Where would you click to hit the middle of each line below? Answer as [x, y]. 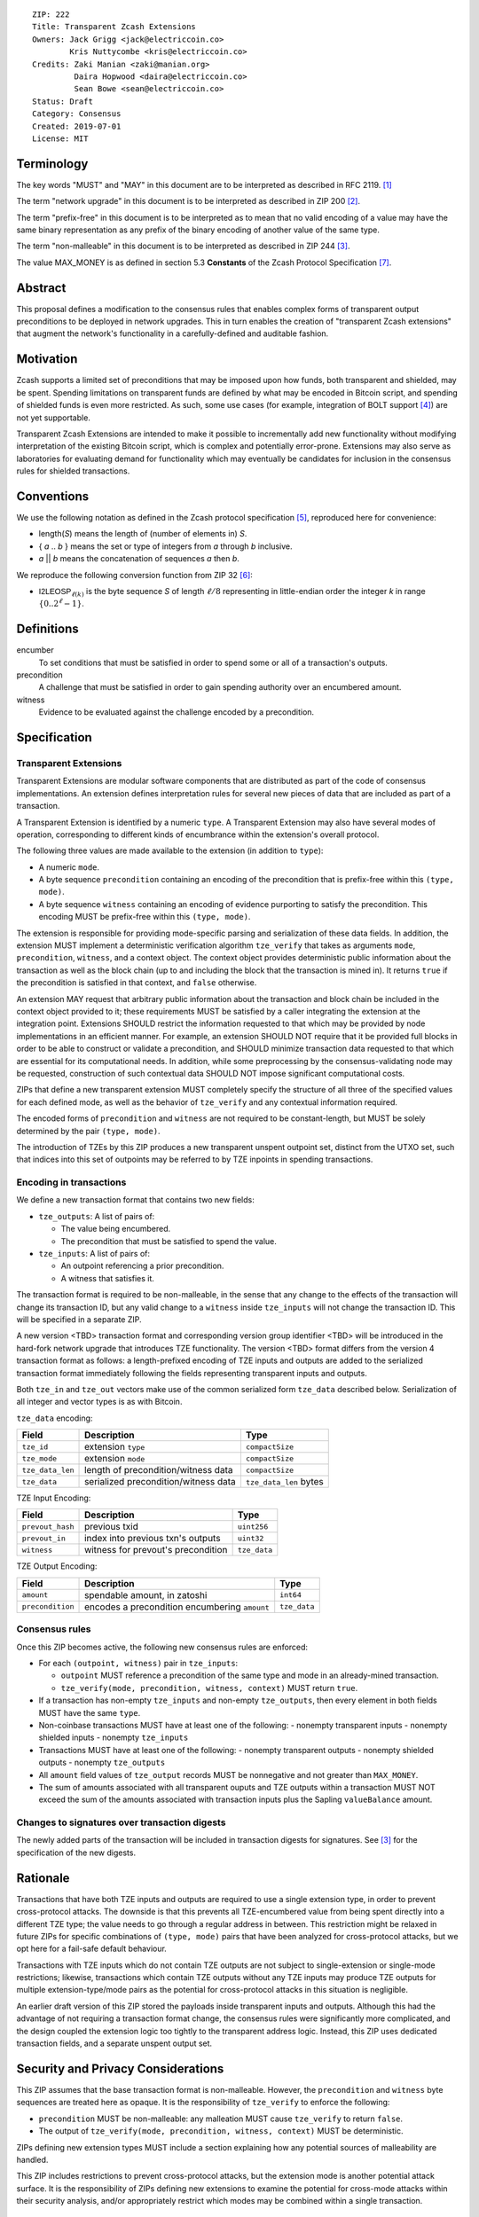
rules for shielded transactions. [73, 471]
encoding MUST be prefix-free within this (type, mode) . [145, 917]
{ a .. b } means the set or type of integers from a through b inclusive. [165, 546]
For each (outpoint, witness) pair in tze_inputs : [138, 1663]
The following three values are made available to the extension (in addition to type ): [170, 850]
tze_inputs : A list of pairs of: [94, 1253]
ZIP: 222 [51, 15]
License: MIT [60, 138]
